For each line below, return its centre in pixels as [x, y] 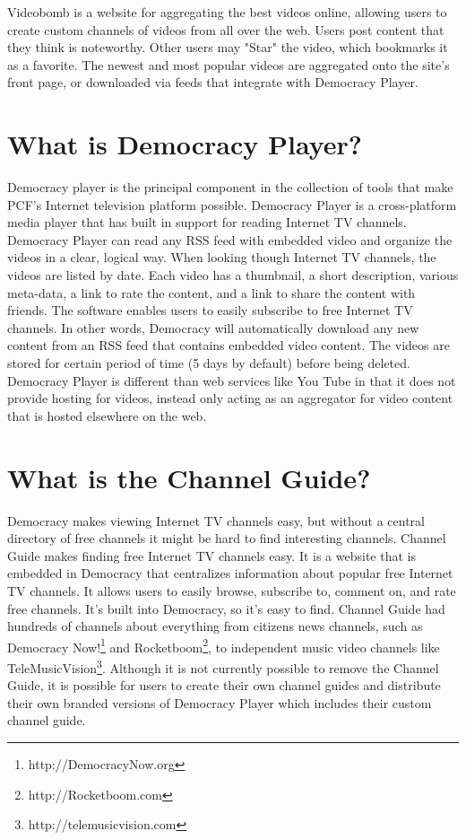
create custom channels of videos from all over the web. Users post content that [226, 29]
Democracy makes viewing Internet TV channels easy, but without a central [216, 520]
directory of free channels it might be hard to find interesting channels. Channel [227, 538]
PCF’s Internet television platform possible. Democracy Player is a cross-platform [232, 204]
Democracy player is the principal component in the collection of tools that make [230, 187]
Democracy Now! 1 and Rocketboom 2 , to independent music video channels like [224, 645]
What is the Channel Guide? [189, 477]
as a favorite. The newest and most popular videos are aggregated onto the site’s [229, 64]
